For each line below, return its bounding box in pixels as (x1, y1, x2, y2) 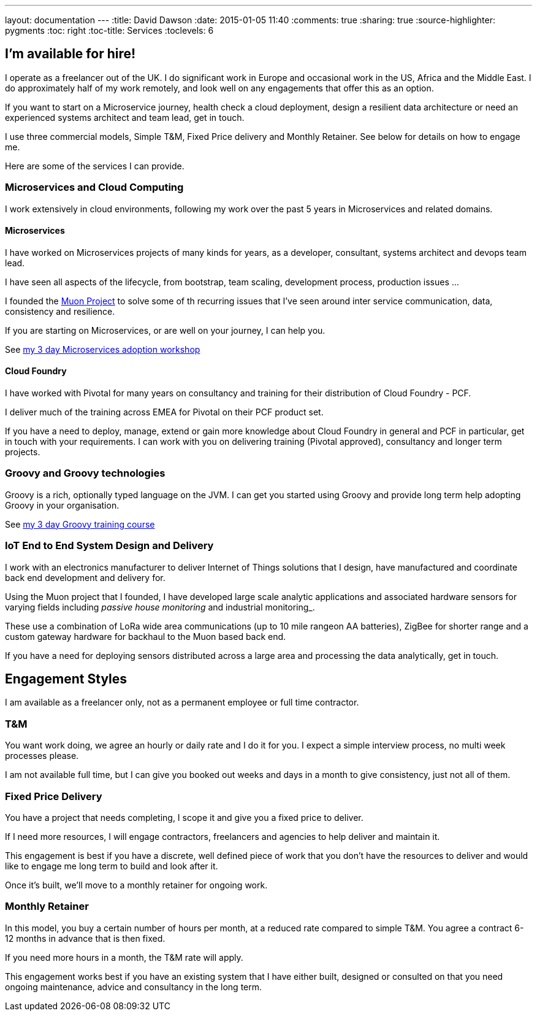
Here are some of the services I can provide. (5, 160, 185, 171)
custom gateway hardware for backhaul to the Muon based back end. (5, 631, 286, 642)
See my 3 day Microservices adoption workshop (5, 344, 200, 355)
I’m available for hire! (5, 46, 136, 62)
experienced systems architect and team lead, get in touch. (5, 112, 245, 123)
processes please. (5, 750, 79, 761)
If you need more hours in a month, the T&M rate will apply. (5, 952, 243, 963)
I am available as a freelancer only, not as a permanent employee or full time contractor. (5, 697, 359, 708)
